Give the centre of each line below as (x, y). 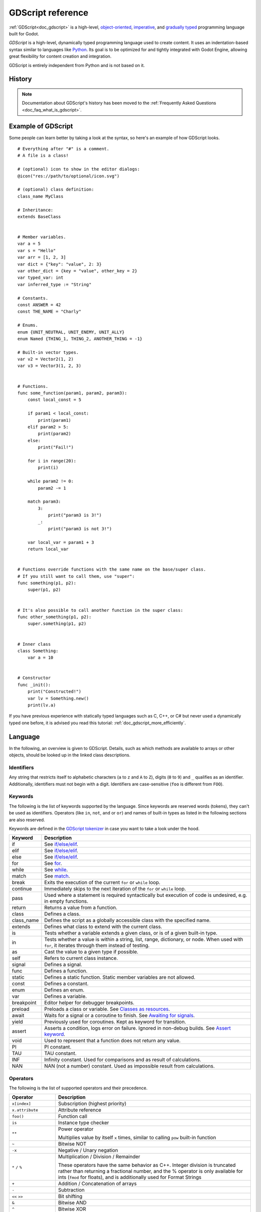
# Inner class (34, 644)
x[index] (22, 1104)
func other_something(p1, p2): (55, 617)
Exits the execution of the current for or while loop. (102, 882)
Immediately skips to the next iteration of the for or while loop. (115, 889)
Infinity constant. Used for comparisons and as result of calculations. (123, 1060)
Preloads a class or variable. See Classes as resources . (107, 1009)
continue (22, 889)
